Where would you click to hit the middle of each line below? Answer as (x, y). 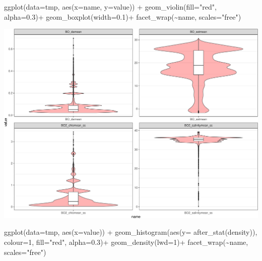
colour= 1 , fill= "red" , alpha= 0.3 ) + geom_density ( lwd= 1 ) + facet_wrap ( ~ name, (126, 242)
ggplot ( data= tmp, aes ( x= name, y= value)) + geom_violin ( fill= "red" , (110, 7)
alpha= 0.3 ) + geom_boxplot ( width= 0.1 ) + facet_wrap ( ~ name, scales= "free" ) (123, 16)
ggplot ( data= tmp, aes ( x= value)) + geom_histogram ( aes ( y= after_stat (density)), (131, 232)
